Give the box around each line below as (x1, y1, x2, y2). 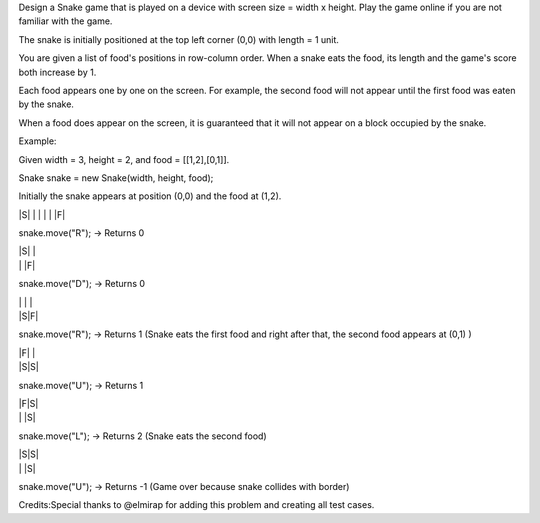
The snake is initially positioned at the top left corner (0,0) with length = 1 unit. (18, 33, 340, 45)
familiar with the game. (18, 15, 113, 27)
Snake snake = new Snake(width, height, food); (18, 171, 214, 184)
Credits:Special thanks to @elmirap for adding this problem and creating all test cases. (18, 499, 375, 511)
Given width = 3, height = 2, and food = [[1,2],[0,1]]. (18, 153, 230, 165)
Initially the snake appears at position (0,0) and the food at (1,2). (18, 190, 282, 202)
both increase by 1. (18, 66, 97, 78)
